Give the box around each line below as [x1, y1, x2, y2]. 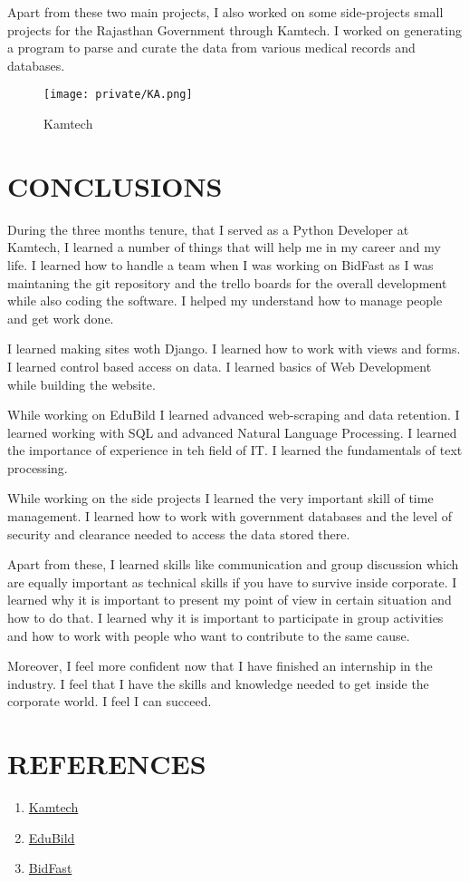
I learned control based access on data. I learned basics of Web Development [7, 356, 432, 375]
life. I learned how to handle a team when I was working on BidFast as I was [7, 255, 434, 274]
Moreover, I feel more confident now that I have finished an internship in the [7, 656, 433, 675]
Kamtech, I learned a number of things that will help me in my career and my [7, 237, 441, 257]
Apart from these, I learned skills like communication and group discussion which [7, 555, 459, 574]
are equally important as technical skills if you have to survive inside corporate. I [7, 572, 457, 591]
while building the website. [7, 374, 156, 393]
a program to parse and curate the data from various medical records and [7, 38, 416, 57]
